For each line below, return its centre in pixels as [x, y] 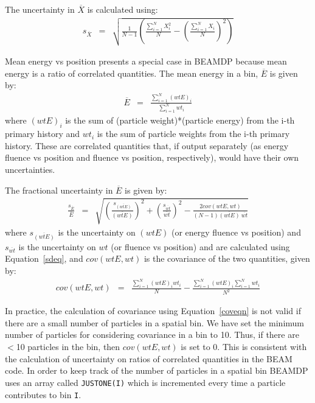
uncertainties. [30, 170]
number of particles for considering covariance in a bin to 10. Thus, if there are [152, 335]
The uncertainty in [40, 9]
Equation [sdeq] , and [44, 258]
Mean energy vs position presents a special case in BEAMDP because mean [146, 61]
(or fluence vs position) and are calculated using [200, 246]
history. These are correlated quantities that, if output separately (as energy [147, 145]
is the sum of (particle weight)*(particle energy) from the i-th [180, 120]
